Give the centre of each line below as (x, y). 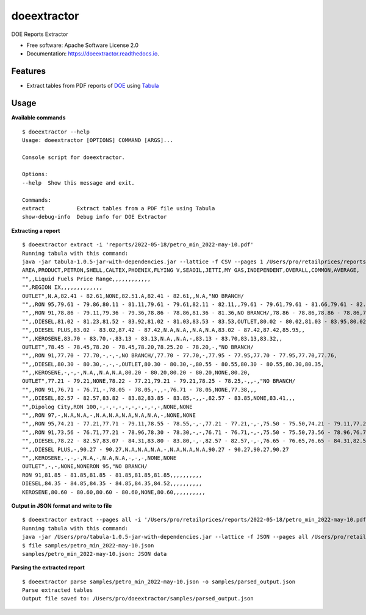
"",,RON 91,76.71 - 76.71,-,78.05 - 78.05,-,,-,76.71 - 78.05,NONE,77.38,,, (140, 389)
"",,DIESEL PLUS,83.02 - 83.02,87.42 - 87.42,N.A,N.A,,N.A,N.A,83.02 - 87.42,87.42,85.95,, (163, 330)
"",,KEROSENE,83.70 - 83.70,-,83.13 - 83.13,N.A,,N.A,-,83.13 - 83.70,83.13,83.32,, (152, 339)
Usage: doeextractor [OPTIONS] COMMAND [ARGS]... (98, 140)
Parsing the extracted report (48, 567)
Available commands (38, 118)
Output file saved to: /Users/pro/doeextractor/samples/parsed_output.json (138, 599)
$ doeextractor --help (56, 132)
